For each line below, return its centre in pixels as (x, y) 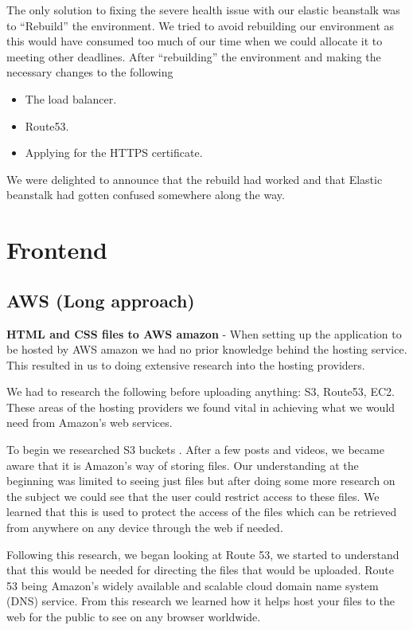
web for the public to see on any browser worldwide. (134, 617)
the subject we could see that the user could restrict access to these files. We (193, 496)
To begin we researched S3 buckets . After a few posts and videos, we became (195, 450)
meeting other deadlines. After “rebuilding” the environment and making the (194, 56)
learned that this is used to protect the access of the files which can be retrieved (202, 512)
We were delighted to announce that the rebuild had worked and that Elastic (195, 179)
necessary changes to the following (90, 72)
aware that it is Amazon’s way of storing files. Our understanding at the (183, 465)
